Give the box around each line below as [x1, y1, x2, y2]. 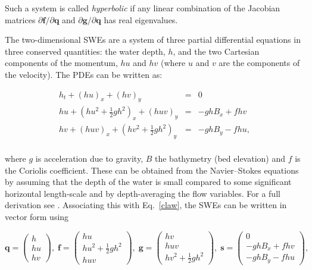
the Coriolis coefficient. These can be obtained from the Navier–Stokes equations [5, 164, 299, 176]
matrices [5, 13, 36, 26]
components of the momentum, [5, 56, 118, 69]
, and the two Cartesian [173, 45, 260, 57]
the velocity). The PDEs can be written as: [5, 68, 163, 80]
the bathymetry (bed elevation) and [155, 152, 286, 165]
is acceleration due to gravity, [35, 152, 143, 165]
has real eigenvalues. [104, 13, 178, 26]
